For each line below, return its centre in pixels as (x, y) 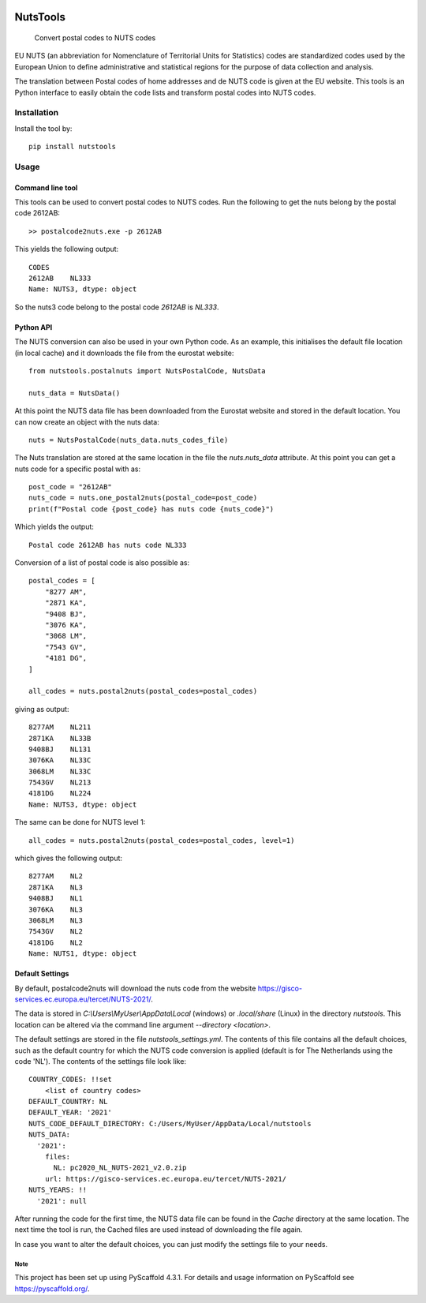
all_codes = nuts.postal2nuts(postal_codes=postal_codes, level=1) (162, 840)
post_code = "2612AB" (70, 487)
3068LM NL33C (60, 771)
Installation (37, 113)
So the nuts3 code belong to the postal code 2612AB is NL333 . (117, 307)
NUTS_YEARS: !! (58, 1190)
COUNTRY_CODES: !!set (70, 1080)
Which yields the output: (54, 527)
